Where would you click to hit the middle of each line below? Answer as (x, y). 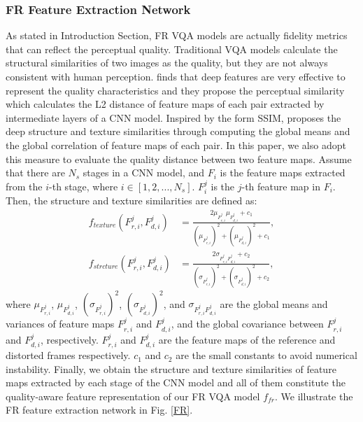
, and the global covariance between (247, 324)
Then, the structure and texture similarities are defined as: (131, 201)
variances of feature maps (60, 324)
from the (24, 186)
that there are (35, 173)
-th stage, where (84, 186)
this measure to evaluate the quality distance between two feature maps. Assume (179, 159)
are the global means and (274, 303)
